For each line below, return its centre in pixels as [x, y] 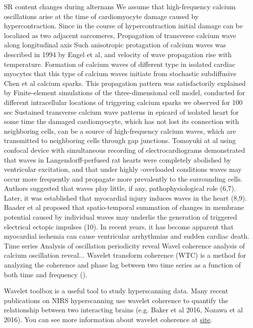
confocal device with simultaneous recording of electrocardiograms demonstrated [125, 150]
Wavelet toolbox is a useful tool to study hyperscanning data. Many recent [116, 291]
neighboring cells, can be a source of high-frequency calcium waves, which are [120, 131]
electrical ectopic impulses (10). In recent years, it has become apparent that [119, 226]
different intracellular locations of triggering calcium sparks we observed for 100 [123, 102]
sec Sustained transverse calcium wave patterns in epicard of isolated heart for [121, 112]
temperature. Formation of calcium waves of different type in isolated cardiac [120, 64]
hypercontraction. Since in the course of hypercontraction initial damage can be [123, 26]
